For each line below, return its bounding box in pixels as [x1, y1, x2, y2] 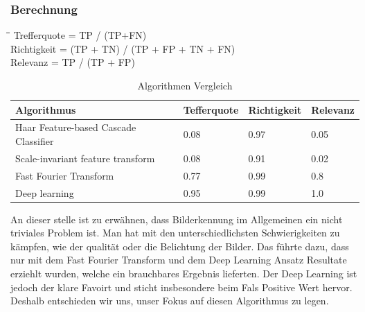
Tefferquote [183, 102, 239, 116]
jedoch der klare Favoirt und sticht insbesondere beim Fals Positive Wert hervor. [10, 279, 353, 294]
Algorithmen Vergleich [137, 78, 233, 92]
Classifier [15, 134, 54, 148]
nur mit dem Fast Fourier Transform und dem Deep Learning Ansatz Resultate [10, 252, 347, 267]
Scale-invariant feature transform [15, 150, 155, 165]
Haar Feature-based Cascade [15, 120, 136, 135]
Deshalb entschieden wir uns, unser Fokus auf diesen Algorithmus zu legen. [10, 293, 329, 308]
